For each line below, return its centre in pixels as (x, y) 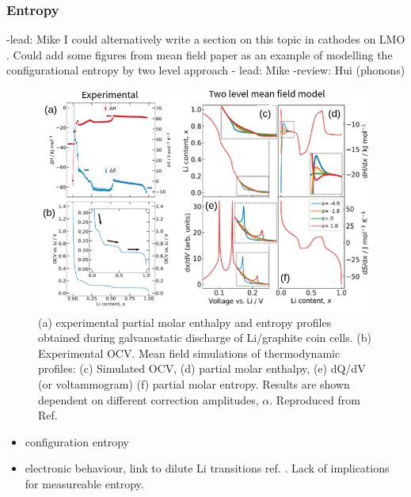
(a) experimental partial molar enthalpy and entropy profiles (185, 322)
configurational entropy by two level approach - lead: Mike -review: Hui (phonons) (206, 70)
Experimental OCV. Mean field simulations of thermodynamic (189, 353)
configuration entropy (77, 441)
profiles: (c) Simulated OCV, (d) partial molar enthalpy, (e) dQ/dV (202, 368)
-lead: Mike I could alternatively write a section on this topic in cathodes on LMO (206, 39)
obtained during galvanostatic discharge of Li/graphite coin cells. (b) (205, 338)
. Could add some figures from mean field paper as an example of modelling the (200, 54)
